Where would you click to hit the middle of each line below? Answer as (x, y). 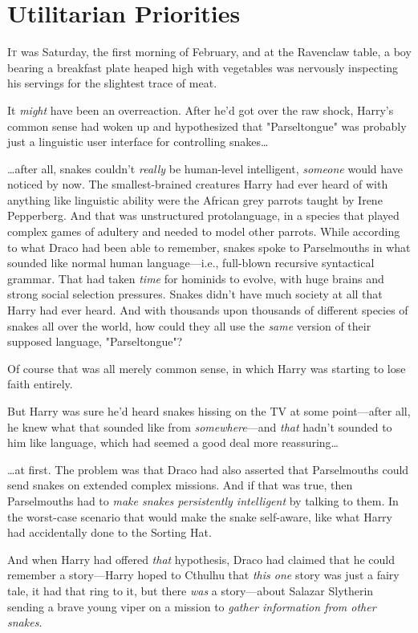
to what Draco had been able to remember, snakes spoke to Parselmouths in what (209, 247)
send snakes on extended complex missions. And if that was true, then (180, 485)
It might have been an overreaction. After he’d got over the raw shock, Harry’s (201, 110)
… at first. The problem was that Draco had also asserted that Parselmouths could (208, 469)
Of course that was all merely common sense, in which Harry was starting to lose (207, 368)
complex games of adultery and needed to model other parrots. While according (204, 231)
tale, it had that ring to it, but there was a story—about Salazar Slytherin (191, 590)
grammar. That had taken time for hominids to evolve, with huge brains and (196, 278)
